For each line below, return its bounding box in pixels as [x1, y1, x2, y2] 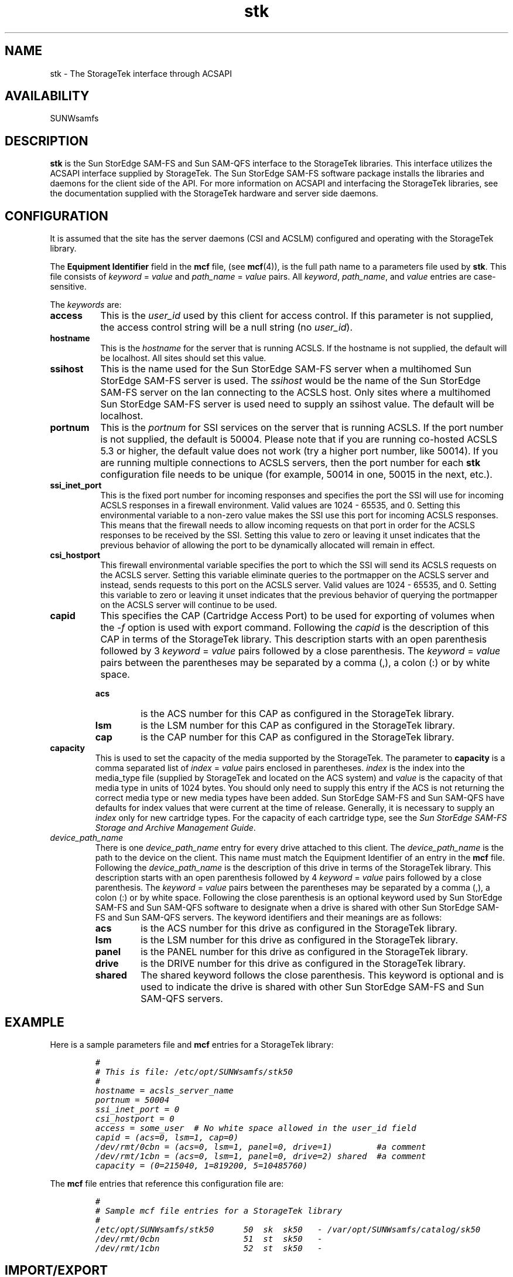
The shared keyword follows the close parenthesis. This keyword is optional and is [141, 969, 504, 981]
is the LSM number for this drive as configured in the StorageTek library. [141, 934, 458, 946]
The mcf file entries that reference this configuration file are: [50, 1178, 284, 1188]
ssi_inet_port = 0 [95, 1104, 180, 1114]
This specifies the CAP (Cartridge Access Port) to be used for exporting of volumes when [100, 610, 495, 622]
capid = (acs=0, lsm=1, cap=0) [95, 1132, 239, 1142]
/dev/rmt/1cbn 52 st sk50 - [95, 1243, 323, 1253]
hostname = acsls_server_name [95, 1085, 234, 1095]
